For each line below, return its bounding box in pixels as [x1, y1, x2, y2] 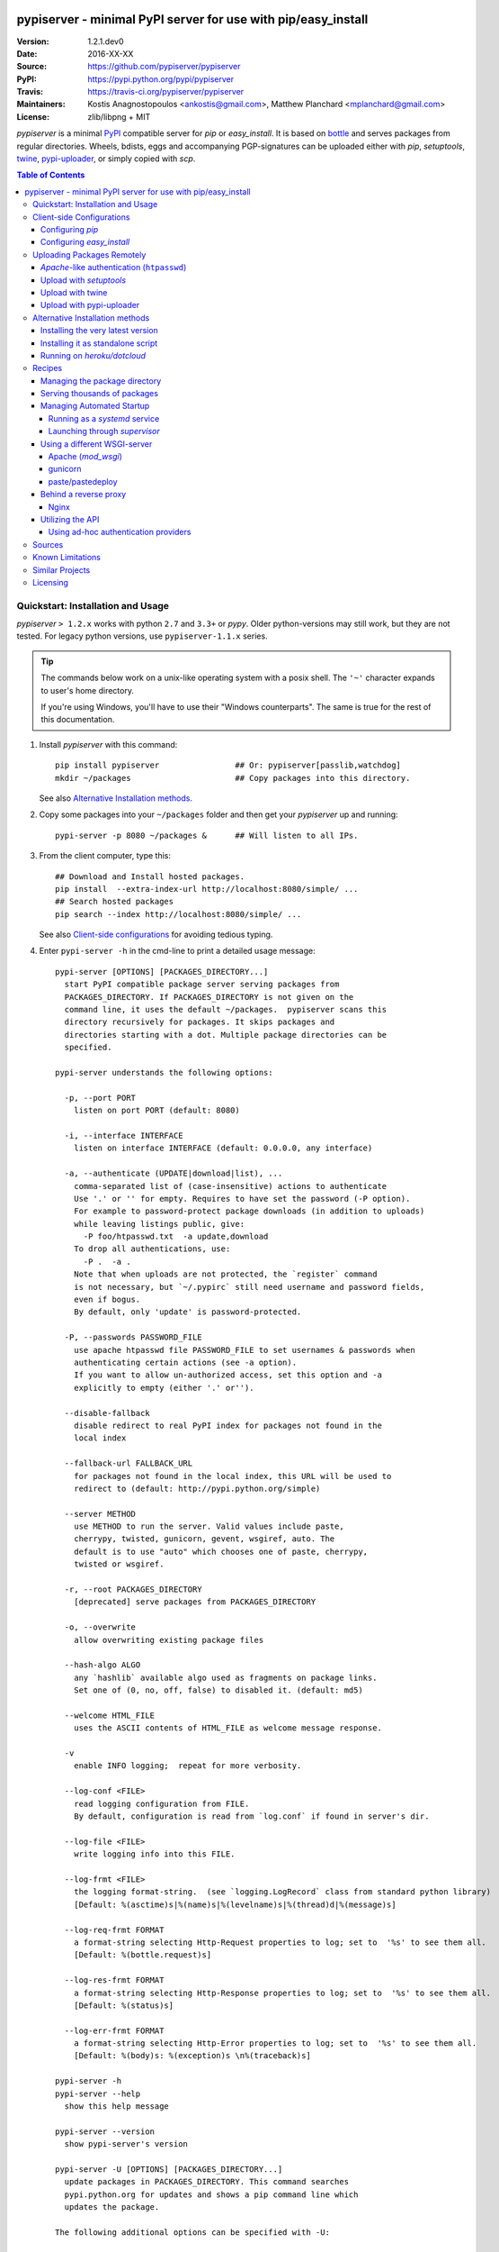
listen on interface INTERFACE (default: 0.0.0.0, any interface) [73, 1143, 373, 1153]
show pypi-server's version [64, 2139, 189, 2149]
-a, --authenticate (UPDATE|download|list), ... [64, 1168, 283, 1179]
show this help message [64, 2102, 170, 2111]
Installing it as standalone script [40, 338, 158, 349]
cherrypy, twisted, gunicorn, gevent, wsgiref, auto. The [73, 1534, 335, 1544]
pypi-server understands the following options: [55, 1067, 273, 1077]
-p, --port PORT [64, 1093, 137, 1103]
